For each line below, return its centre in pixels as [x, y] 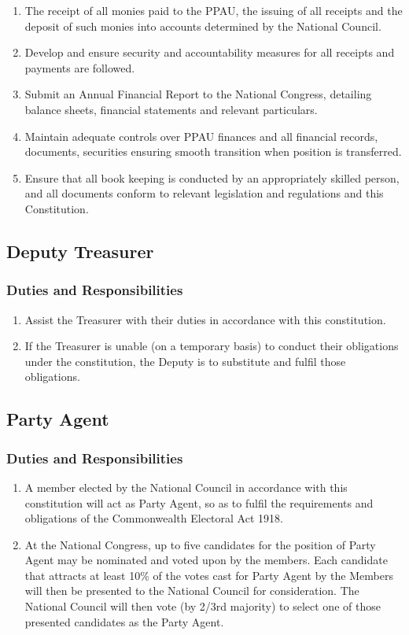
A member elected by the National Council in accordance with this [186, 487]
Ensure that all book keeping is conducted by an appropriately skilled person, [212, 177]
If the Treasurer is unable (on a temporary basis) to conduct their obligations [212, 346]
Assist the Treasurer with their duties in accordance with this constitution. [205, 319]
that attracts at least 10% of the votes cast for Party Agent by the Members [209, 575]
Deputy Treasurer [80, 251]
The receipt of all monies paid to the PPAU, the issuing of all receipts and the [214, 10]
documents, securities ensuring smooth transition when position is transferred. [213, 151]
